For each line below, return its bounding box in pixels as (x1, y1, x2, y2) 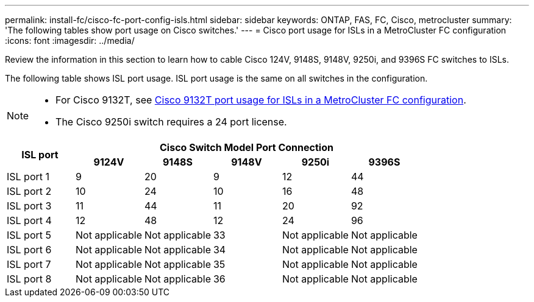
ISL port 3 (7, 200, 52, 212)
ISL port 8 (7, 273, 52, 285)
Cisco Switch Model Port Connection (160, 141, 333, 153)
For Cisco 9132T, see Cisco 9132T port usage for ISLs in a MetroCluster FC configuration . (55, 94, 466, 106)
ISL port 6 (7, 244, 52, 256)
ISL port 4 (7, 214, 52, 226)
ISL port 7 (7, 258, 51, 270)
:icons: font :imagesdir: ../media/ (5, 35, 135, 46)
